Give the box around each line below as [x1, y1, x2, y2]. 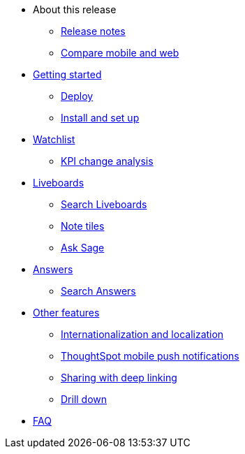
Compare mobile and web [61, 47, 179, 59]
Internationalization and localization [61, 328, 224, 340]
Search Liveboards [61, 198, 147, 210]
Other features [33, 307, 100, 318]
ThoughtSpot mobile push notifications [61, 350, 239, 362]
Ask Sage [61, 242, 105, 254]
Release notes [61, 25, 126, 37]
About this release [33, 3, 117, 15]
